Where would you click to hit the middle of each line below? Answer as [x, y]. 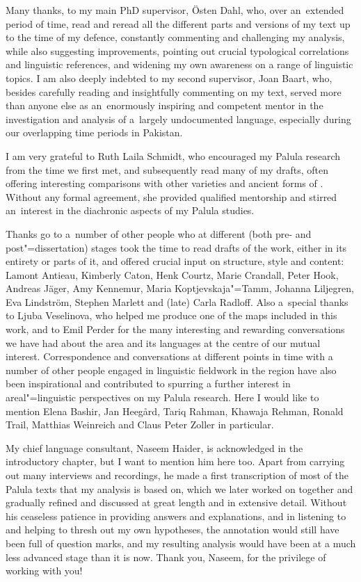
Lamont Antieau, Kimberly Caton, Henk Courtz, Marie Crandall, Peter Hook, [172, 274]
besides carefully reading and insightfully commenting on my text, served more [174, 91]
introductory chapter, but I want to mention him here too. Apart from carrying [175, 461]
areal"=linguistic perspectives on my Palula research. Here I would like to [162, 397]
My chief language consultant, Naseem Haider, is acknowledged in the [154, 447]
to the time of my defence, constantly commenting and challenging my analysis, [175, 37]
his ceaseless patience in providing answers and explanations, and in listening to [176, 516]
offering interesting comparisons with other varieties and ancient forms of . [165, 183]
